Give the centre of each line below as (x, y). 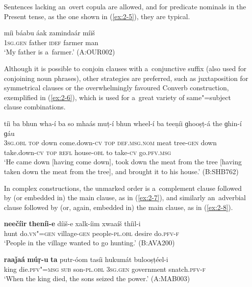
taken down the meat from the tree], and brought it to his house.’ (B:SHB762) (121, 171)
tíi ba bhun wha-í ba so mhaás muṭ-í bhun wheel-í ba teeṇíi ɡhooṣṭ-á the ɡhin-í (123, 123)
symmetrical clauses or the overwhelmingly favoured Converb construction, (116, 88)
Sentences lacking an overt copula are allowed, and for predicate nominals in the (125, 6)
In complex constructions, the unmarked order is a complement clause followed (123, 188)
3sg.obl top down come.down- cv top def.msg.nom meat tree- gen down (110, 143)
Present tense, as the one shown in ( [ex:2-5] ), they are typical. (97, 16)
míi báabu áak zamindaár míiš (50, 33)
